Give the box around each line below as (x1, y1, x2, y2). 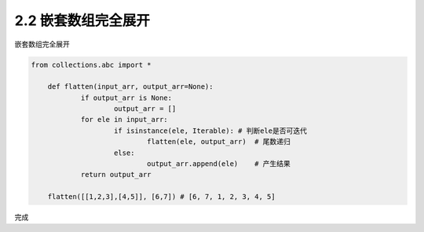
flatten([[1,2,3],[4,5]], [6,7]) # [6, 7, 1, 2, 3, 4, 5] (47, 193, 276, 201)
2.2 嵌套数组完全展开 (14, 12, 151, 29)
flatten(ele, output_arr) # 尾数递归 (146, 138, 291, 146)
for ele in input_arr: (80, 115, 168, 124)
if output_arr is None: (80, 93, 173, 102)
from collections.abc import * (31, 60, 152, 69)
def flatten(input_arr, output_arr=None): (47, 83, 214, 91)
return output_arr (80, 170, 152, 179)
